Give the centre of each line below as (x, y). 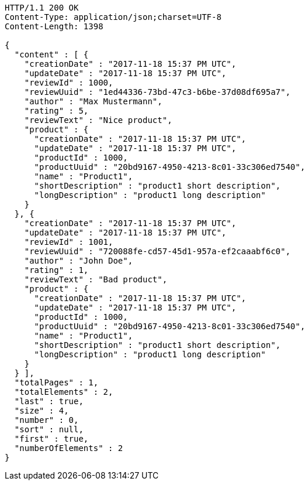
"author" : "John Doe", (79, 261)
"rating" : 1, (56, 270)
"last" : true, (49, 401)
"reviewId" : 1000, (69, 83)
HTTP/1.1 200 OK (42, 8)
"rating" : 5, (56, 111)
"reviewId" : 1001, (69, 242)
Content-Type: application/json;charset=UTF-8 (113, 17)
